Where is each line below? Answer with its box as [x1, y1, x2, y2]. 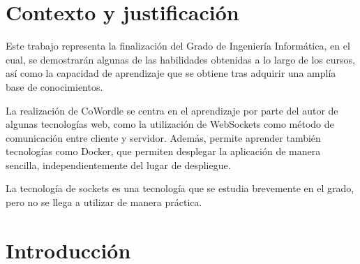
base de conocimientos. [6, 79, 103, 94]
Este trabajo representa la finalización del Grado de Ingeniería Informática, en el [6, 38, 350, 53]
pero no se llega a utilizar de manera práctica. [6, 195, 202, 210]
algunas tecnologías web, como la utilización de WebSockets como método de [6, 117, 334, 131]
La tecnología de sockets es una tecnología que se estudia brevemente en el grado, [6, 181, 354, 196]
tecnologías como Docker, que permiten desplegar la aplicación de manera [6, 144, 321, 159]
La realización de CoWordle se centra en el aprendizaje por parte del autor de [6, 103, 338, 117]
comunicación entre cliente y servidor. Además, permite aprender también [6, 130, 321, 145]
